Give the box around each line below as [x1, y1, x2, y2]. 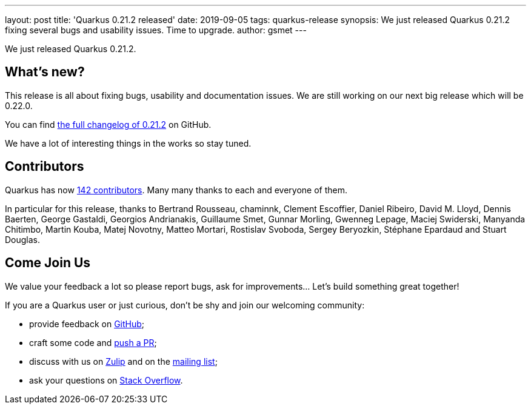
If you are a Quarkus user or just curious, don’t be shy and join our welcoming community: [5, 299, 365, 310]
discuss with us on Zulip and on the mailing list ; [29, 356, 218, 367]
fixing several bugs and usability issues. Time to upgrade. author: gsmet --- [5, 25, 307, 35]
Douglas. [5, 234, 41, 245]
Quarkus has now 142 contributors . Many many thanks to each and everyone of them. [5, 184, 347, 195]
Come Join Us [5, 255, 91, 271]
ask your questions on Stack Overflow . [29, 374, 183, 385]
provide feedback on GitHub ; [29, 318, 145, 329]
